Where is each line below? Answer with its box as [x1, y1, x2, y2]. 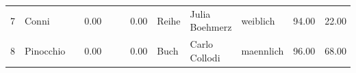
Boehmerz [190, 20, 232, 34]
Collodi [190, 50, 220, 64]
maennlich [241, 43, 284, 57]
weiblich [241, 13, 275, 27]
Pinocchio [25, 43, 66, 57]
